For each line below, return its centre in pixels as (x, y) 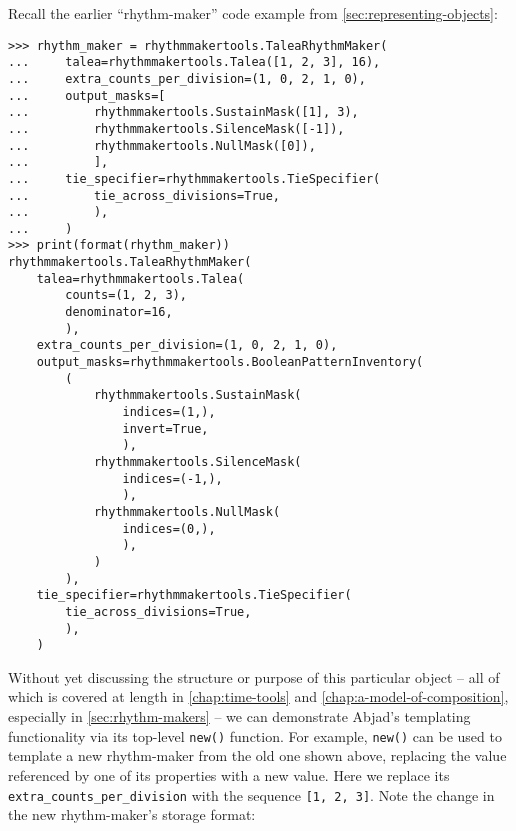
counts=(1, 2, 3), (126, 295)
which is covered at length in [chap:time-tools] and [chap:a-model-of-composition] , (258, 696)
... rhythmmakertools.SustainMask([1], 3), (183, 112)
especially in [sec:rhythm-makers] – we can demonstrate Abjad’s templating (239, 716)
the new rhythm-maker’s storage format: (132, 814)
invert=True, (165, 428)
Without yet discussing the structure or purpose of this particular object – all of (254, 676)
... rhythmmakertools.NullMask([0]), (162, 145)
